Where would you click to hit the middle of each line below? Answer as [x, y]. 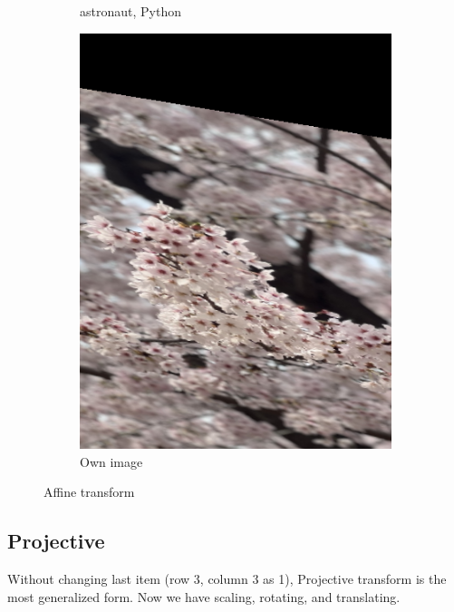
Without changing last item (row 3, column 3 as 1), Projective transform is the [227, 579]
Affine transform [89, 492]
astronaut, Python [130, 11]
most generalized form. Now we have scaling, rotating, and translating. [204, 596]
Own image [111, 461]
